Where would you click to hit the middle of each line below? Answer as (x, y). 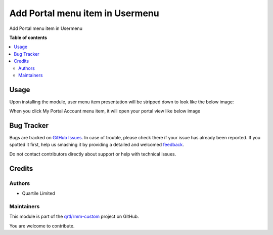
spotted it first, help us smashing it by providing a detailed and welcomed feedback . (97, 145)
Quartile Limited (38, 193)
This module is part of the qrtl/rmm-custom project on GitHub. (74, 217)
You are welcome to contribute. (42, 226)
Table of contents (28, 37)
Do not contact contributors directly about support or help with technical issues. (93, 154)
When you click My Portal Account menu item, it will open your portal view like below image (105, 111)
